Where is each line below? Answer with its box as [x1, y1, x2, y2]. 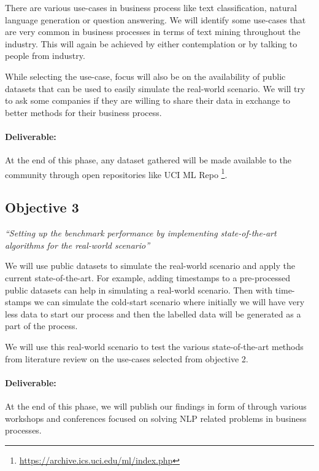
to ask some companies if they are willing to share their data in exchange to [5, 94, 291, 107]
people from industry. [5, 49, 85, 62]
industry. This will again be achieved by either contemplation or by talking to [5, 37, 298, 50]
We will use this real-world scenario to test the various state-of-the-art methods [5, 340, 304, 352]
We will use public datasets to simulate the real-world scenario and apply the [5, 259, 295, 272]
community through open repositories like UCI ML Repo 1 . [5, 166, 228, 181]
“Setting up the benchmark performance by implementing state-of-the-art [5, 227, 277, 239]
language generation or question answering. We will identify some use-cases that [5, 13, 306, 26]
